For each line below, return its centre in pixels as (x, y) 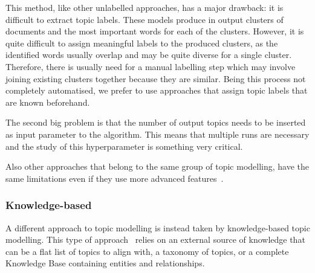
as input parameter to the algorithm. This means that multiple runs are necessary (157, 134)
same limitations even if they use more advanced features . (115, 178)
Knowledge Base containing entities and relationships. (105, 263)
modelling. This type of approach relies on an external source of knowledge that (155, 239)
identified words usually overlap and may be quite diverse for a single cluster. (149, 55)
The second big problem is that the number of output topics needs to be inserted (156, 122)
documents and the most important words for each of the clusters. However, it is (155, 31)
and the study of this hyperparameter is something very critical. (124, 146)
